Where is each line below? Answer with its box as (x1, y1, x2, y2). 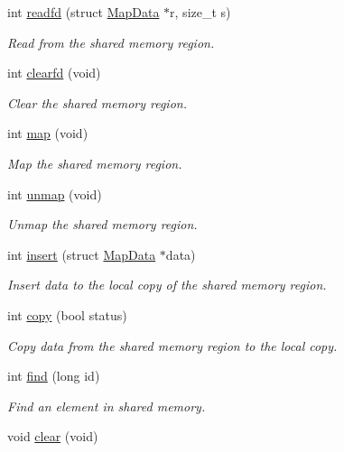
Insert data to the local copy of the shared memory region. (7, 275, 327, 294)
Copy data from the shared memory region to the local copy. (7, 336, 338, 355)
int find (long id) (7, 366, 100, 385)
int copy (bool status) (7, 305, 127, 324)
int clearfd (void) (7, 63, 101, 82)
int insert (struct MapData (7, 244, 156, 263)
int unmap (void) (7, 184, 102, 203)
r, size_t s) (170, 3, 231, 21)
